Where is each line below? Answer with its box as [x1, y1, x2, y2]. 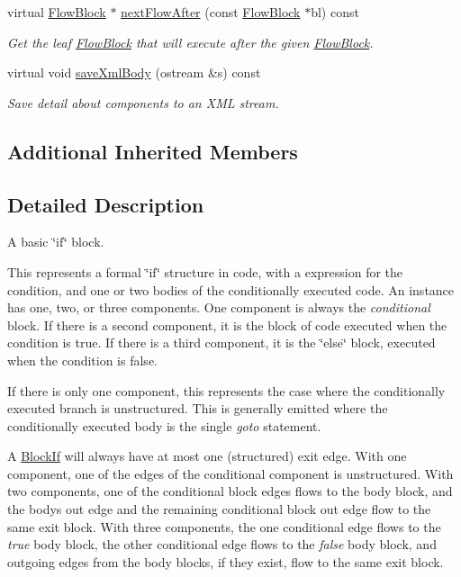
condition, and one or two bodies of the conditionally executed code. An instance [7, 280, 455, 299]
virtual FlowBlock [7, 3, 106, 21]
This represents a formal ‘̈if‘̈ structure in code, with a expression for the [7, 262, 403, 281]
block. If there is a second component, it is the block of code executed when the [7, 315, 447, 334]
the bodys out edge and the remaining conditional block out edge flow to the [7, 500, 431, 518]
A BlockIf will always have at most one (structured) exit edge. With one [7, 446, 407, 465]
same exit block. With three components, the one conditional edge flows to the [7, 517, 441, 536]
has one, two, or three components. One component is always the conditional [7, 298, 430, 317]
